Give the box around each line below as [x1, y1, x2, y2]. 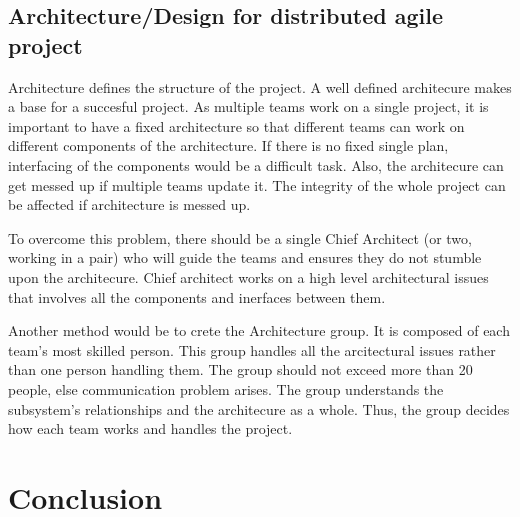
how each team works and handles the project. [8, 418, 293, 439]
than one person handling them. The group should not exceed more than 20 [8, 359, 473, 380]
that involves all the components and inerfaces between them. [8, 286, 386, 307]
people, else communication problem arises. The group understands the [8, 378, 444, 399]
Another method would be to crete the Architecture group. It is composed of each [8, 320, 510, 341]
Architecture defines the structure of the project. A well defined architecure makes [8, 76, 512, 97]
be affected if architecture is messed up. [8, 194, 251, 215]
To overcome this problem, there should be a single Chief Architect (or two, [8, 227, 472, 248]
